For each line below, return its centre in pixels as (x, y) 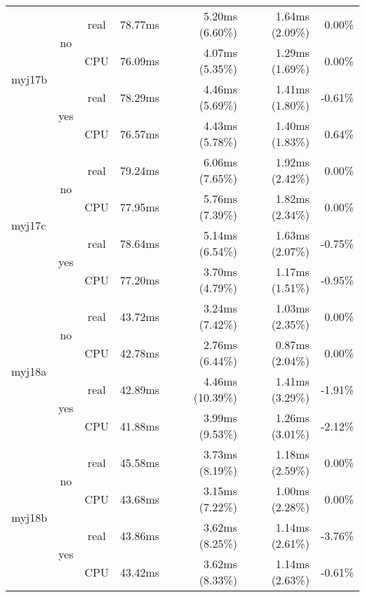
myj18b (29, 517)
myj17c (29, 225)
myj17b (29, 79)
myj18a (29, 371)
